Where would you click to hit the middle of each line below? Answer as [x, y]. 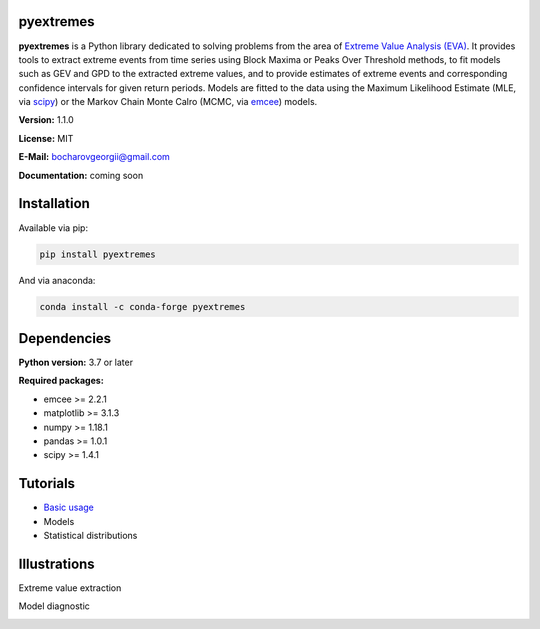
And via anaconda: [57, 280]
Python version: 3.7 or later [76, 362]
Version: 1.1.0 [46, 120]
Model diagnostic [54, 606]
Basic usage [69, 507]
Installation [54, 203]
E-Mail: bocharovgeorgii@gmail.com [94, 157]
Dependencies [65, 338]
